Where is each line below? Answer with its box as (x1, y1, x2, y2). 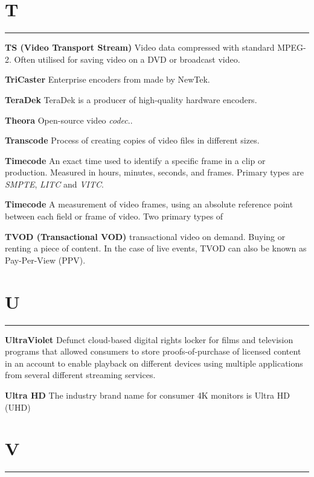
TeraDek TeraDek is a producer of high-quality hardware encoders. (5, 93, 257, 106)
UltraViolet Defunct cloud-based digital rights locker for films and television (5, 333, 293, 346)
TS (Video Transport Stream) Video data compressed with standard (5, 41, 275, 54)
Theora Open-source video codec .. (5, 113, 133, 126)
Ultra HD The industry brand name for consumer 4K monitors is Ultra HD (5, 388, 290, 401)
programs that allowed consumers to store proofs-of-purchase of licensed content (5, 345, 301, 358)
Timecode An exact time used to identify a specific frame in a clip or (5, 154, 266, 166)
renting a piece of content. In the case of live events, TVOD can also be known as (5, 242, 307, 254)
